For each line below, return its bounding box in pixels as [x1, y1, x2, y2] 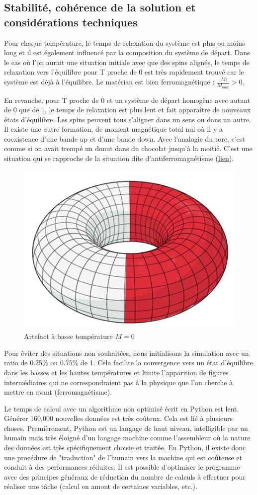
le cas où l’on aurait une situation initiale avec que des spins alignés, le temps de [4, 57, 250, 67]
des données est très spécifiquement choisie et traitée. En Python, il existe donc [4, 442, 246, 453]
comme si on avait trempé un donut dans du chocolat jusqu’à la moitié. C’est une [4, 143, 253, 154]
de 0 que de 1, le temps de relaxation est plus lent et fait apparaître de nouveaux [4, 104, 251, 115]
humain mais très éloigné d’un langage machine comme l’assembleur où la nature [4, 432, 251, 443]
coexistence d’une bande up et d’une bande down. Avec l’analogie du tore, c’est [4, 133, 245, 144]
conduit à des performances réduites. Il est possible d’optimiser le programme [4, 462, 240, 472]
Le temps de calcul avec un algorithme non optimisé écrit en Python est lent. [4, 403, 239, 413]
